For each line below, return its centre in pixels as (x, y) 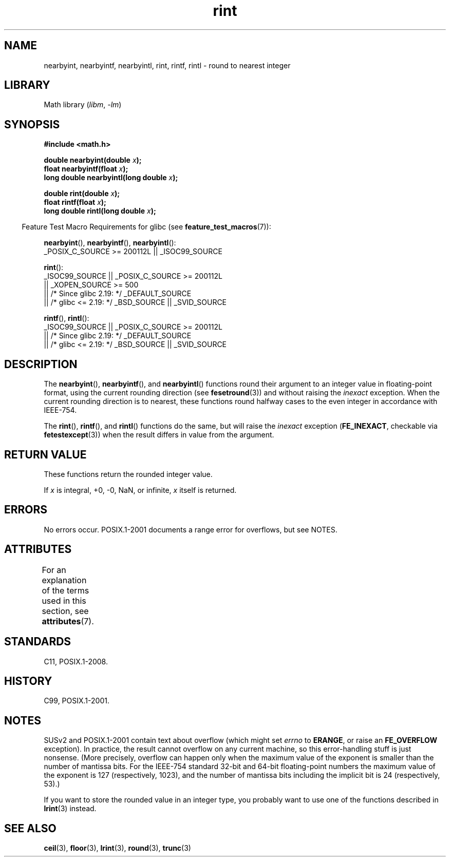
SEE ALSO (30, 828)
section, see (65, 611)
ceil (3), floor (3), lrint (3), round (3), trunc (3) (117, 848)
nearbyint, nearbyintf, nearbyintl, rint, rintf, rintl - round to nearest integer (167, 65)
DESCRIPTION (41, 364)
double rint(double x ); (82, 194)
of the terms (65, 590)
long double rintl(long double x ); (100, 211)
